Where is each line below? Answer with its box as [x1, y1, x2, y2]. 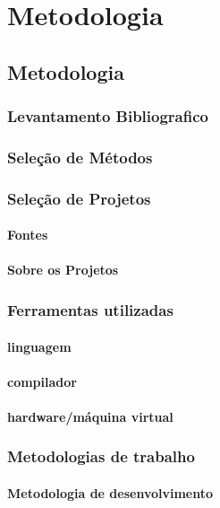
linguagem [7, 337, 72, 355]
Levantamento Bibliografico [7, 105, 208, 127]
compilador [7, 372, 77, 390]
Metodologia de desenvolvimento [7, 483, 214, 502]
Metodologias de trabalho [7, 445, 195, 468]
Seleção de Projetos [7, 187, 151, 209]
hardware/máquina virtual [7, 407, 173, 425]
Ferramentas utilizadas [7, 298, 173, 320]
